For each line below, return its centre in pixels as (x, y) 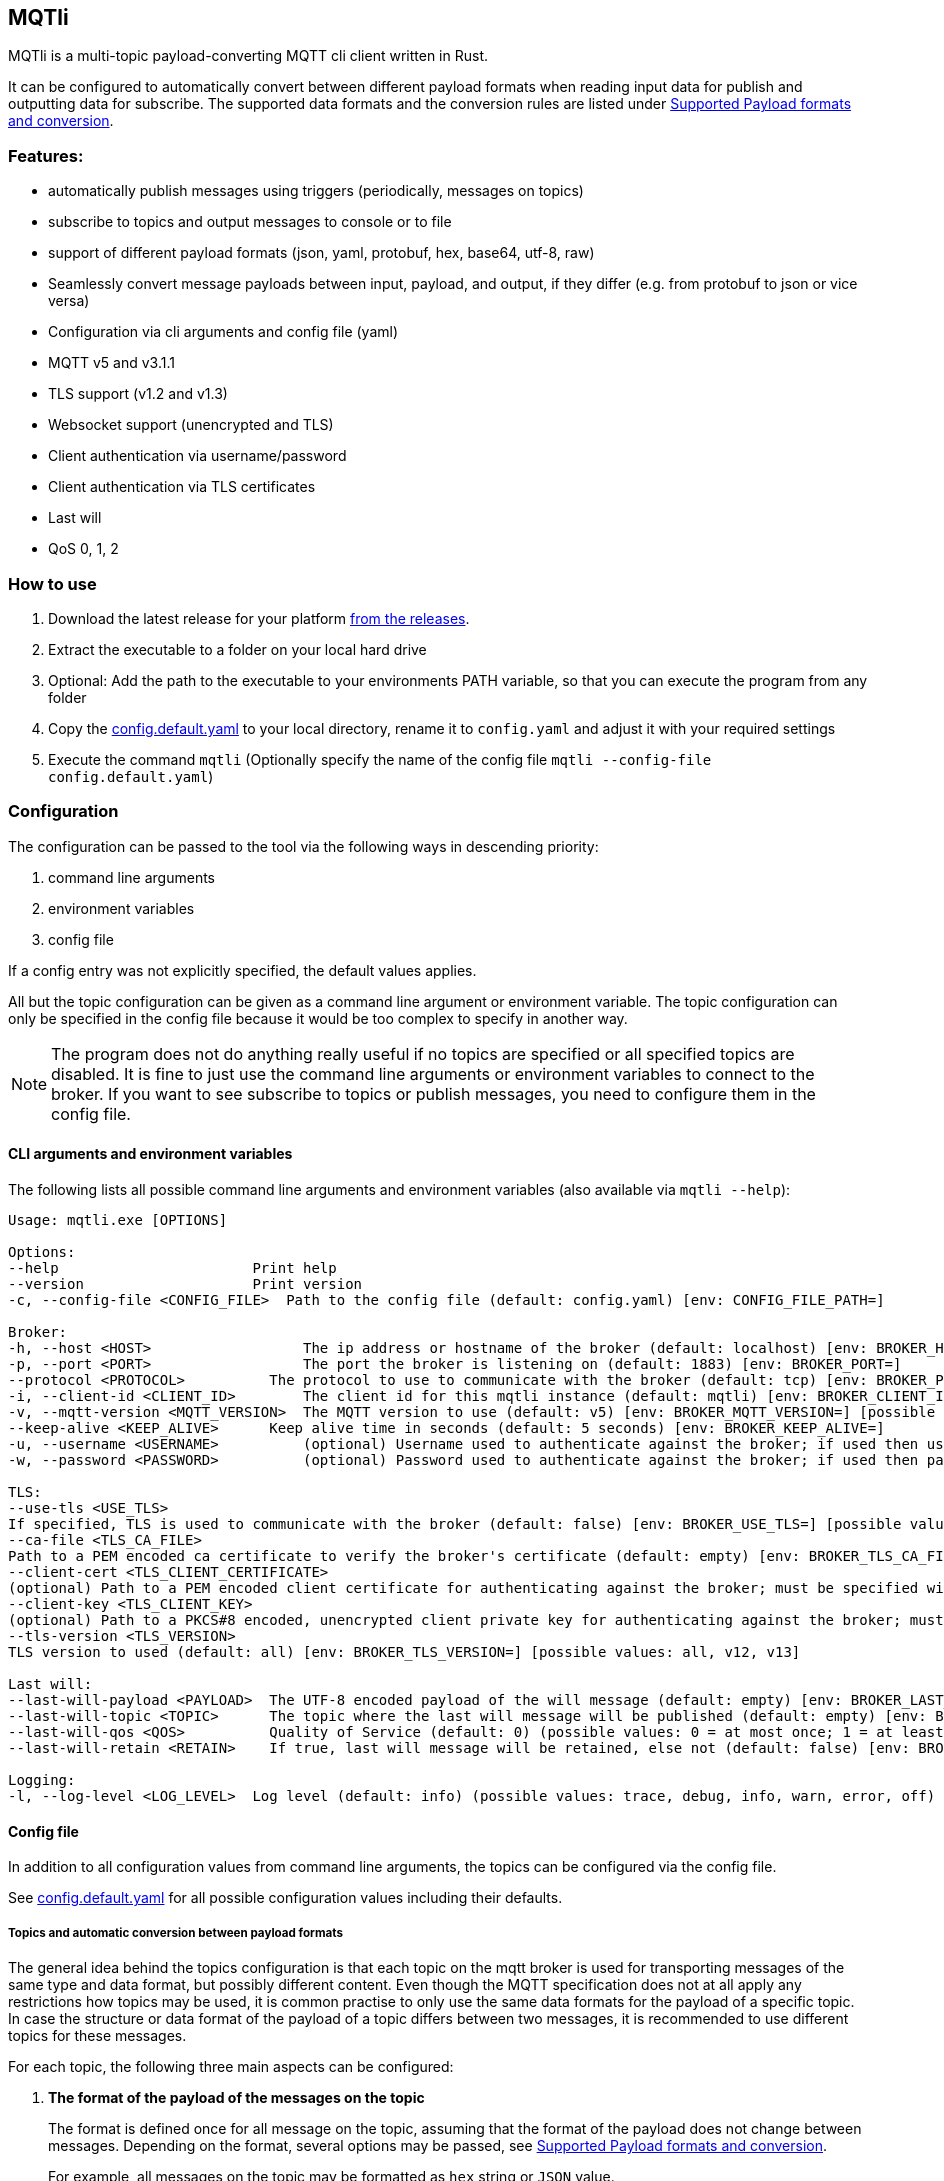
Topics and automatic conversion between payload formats (175, 1932)
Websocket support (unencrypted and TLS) (191, 425)
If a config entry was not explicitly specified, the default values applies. (242, 970)
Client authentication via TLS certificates (182, 487)
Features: (46, 155)
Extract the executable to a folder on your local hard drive (237, 649)
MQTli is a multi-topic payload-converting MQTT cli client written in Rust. (248, 56)
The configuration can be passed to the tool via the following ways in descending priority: (303, 846)
